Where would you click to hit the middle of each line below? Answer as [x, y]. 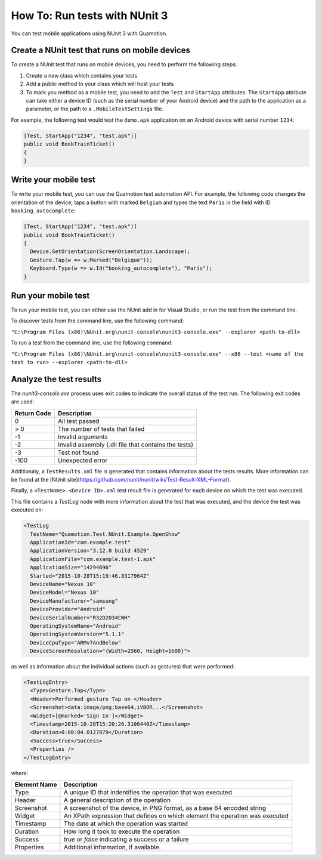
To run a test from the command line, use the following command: [92, 343]
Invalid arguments [83, 437]
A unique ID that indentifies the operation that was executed [148, 792]
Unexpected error [83, 460]
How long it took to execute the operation [122, 831]
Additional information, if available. [112, 847]
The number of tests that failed [101, 429]
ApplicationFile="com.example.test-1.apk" [93, 559]
